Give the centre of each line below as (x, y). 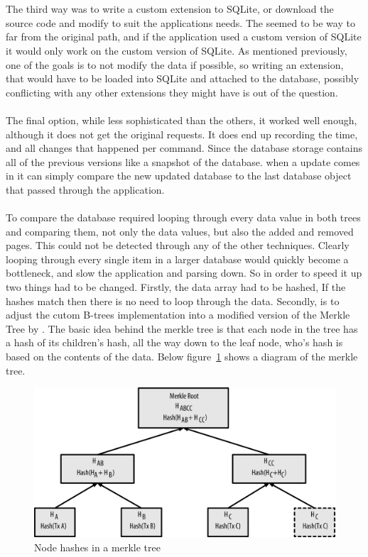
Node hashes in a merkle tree (97, 547)
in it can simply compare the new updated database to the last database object (179, 176)
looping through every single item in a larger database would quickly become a (177, 259)
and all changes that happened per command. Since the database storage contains (184, 148)
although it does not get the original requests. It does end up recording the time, (182, 134)
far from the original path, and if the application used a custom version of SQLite (184, 37)
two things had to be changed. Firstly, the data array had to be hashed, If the (176, 287)
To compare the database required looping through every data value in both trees (183, 217)
